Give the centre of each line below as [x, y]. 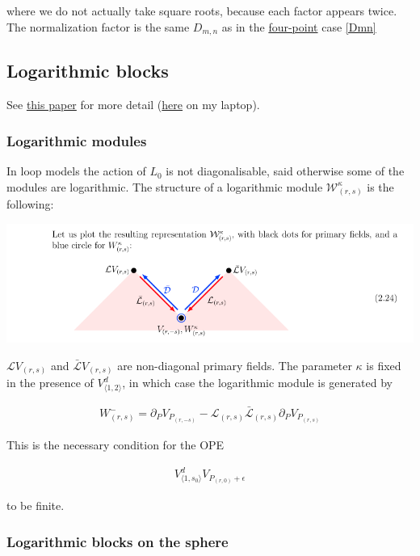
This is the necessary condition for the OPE [115, 445]
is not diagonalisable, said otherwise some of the [285, 171]
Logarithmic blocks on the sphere [118, 541]
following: [30, 204]
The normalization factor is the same [98, 26]
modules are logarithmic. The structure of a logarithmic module [165, 186]
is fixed [384, 365]
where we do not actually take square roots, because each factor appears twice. [202, 11]
